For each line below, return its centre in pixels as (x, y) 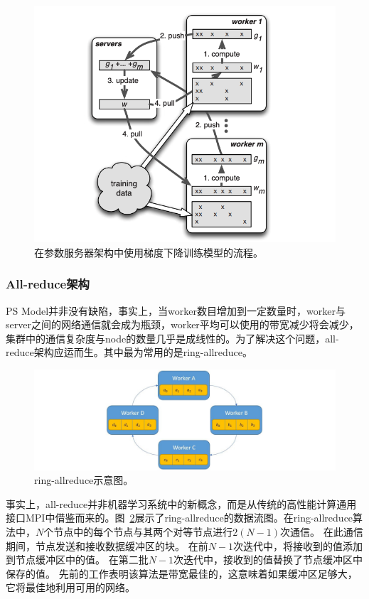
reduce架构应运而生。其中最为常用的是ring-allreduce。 (129, 352)
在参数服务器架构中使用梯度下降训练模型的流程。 (149, 252)
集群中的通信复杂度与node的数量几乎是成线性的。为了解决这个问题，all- (172, 338)
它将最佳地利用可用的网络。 (70, 587)
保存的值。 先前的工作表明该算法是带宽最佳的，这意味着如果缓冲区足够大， (182, 573)
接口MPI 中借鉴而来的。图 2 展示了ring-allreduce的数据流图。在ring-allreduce (180, 518)
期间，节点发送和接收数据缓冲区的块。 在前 (107, 545)
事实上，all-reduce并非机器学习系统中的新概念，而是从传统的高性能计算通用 (181, 503)
